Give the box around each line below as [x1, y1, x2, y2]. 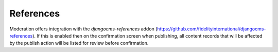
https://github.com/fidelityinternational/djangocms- [157, 26, 266, 32]
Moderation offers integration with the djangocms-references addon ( [9, 26, 158, 32]
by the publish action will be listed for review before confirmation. [9, 40, 149, 46]
